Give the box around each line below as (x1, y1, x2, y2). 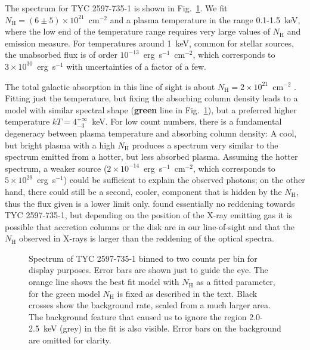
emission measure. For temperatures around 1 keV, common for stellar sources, (5, 36, 294, 49)
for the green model (29, 287, 100, 299)
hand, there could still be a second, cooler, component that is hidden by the (5, 185, 282, 197)
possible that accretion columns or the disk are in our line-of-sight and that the (5, 220, 294, 233)
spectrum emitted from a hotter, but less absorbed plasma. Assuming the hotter (5, 150, 298, 163)
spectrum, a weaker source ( (5, 162, 107, 174)
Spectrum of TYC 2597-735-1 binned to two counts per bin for (29, 252, 258, 264)
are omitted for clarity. (29, 334, 111, 346)
